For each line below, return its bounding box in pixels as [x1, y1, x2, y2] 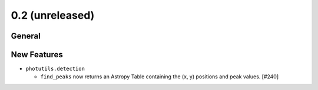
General [11, 31, 41, 41]
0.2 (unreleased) [11, 9, 95, 22]
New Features [11, 50, 63, 60]
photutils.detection [25, 65, 85, 72]
